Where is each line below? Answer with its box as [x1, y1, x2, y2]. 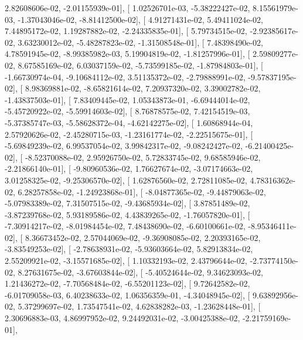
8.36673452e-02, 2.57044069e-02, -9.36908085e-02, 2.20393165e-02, [25, 231, 261, 243]
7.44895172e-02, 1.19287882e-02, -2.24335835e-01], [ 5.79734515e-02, [5, 25, 247, 37]
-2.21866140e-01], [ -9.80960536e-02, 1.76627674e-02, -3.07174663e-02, [5, 162, 253, 175]
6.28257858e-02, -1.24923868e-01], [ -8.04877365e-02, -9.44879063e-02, [18, 185, 266, 198]
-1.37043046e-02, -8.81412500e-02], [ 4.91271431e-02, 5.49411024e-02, [18, 13, 263, 25]
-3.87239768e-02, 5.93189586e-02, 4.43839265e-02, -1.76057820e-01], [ [5, 208, 250, 220]
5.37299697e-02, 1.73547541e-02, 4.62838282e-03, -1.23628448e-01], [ [18, 300, 261, 312]
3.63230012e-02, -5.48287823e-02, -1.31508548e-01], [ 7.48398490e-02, [18, 36, 263, 48]
